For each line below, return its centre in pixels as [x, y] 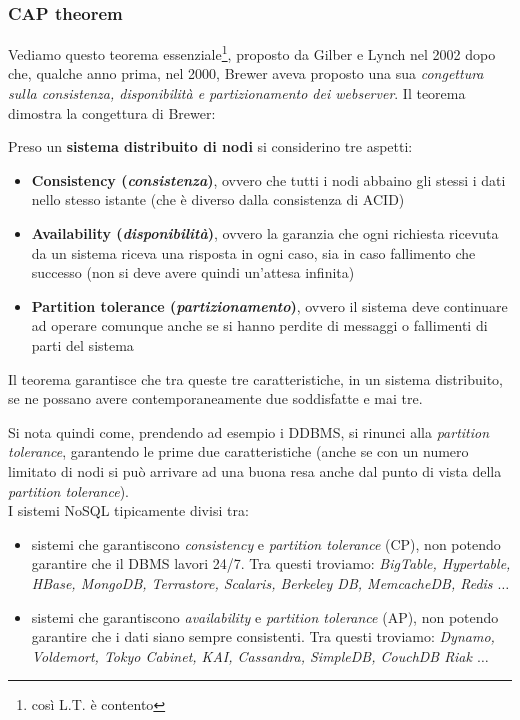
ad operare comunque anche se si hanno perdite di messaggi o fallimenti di [259, 325]
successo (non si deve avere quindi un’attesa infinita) [193, 272]
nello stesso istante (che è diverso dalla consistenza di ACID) [218, 199]
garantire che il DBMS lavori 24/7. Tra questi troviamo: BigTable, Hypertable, [271, 563]
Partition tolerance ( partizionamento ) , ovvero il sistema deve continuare [269, 305]
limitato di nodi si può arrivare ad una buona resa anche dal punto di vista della [255, 470]
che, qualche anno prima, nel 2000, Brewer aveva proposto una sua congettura [246, 73]
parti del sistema [82, 345]
